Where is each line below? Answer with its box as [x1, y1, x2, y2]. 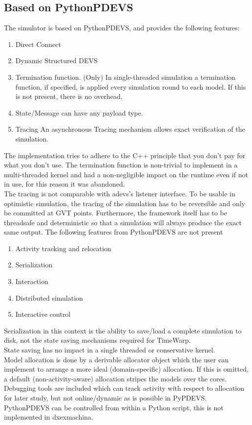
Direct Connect [15, 39, 61, 49]
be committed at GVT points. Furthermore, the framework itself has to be [4, 208, 227, 218]
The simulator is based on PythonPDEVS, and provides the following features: [4, 23, 240, 33]
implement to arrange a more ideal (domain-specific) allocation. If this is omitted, [4, 364, 249, 374]
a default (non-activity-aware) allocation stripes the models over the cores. [4, 373, 227, 383]
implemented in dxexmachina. [4, 412, 93, 422]
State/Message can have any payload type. [15, 107, 143, 118]
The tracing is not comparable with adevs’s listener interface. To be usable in [4, 188, 235, 198]
